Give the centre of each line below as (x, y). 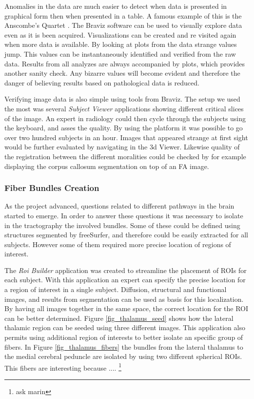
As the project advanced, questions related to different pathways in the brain (119, 206)
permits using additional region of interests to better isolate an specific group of (124, 337)
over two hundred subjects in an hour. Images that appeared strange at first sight (126, 137)
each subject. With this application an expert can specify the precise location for (125, 280)
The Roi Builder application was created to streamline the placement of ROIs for (126, 270)
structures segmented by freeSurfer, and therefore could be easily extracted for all (126, 235)
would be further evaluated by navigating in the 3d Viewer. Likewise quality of (122, 147)
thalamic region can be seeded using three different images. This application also (125, 327)
